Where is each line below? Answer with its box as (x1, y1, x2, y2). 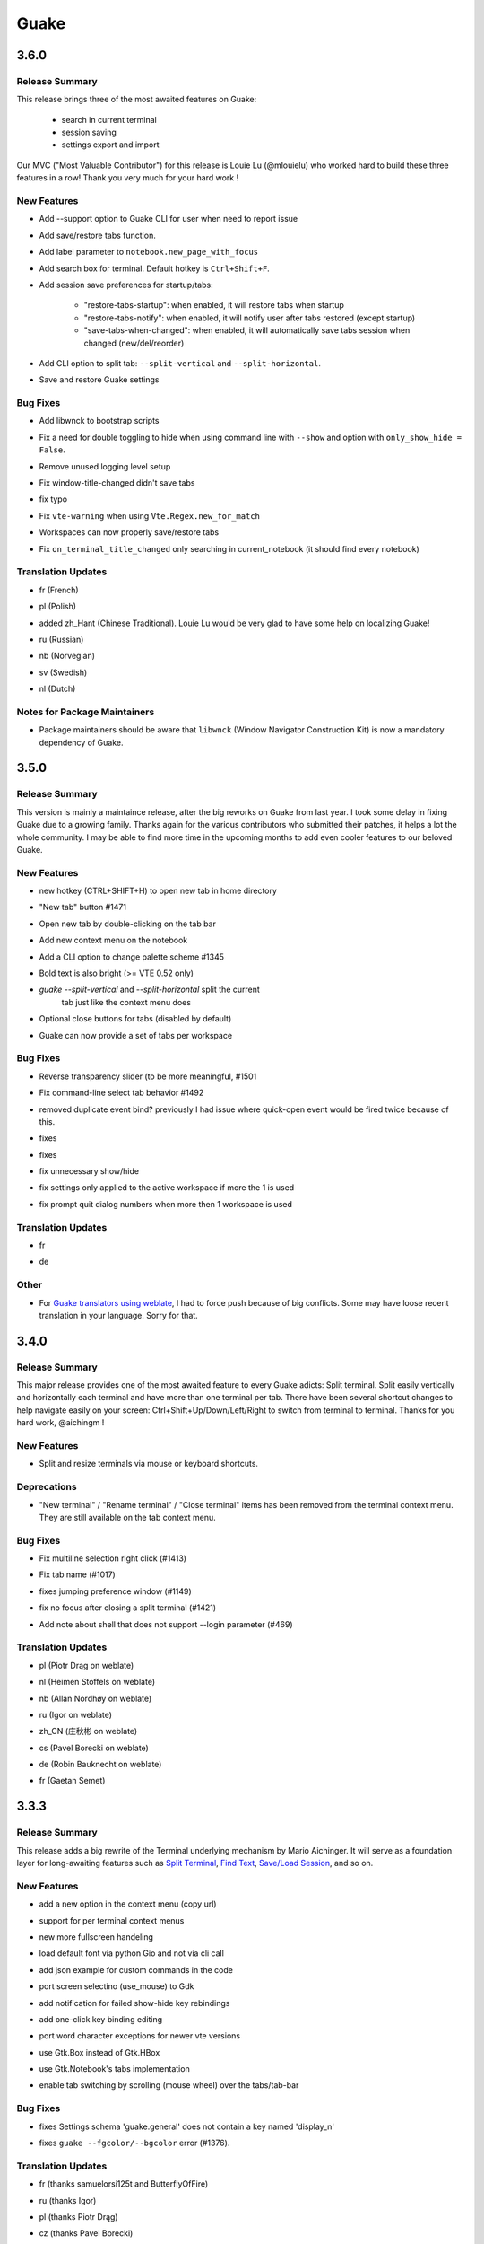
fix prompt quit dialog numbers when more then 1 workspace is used (39, 1198, 293, 1209)
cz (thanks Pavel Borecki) (39, 2228, 134, 2239)
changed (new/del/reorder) (83, 337, 185, 348)
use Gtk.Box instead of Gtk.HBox (39, 2047, 160, 2057)
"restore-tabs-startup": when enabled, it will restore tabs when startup (83, 300, 345, 311)
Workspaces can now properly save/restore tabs (39, 527, 220, 538)
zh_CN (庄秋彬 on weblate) (39, 1726, 138, 1737)
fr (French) (39, 584, 80, 595)
